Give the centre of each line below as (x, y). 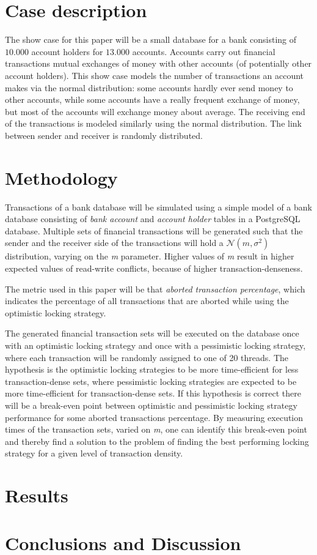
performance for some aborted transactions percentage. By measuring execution (154, 417)
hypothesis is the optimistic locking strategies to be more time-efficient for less (152, 369)
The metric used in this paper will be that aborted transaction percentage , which (155, 289)
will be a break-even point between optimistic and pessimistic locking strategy (151, 405)
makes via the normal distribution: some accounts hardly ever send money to (149, 87)
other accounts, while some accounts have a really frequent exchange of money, (152, 99)
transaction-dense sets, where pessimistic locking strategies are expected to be (151, 381)
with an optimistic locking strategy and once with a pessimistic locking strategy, (155, 345)
